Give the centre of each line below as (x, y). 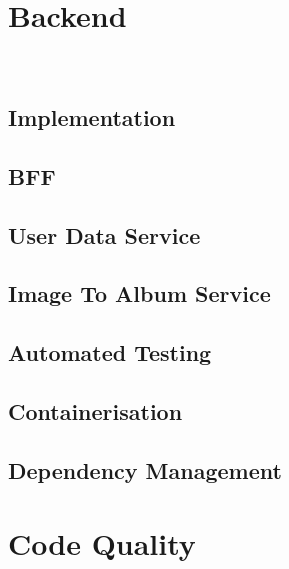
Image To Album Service (139, 293)
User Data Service (104, 234)
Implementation (92, 117)
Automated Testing (110, 352)
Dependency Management (145, 469)
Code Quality (102, 543)
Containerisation (95, 411)
